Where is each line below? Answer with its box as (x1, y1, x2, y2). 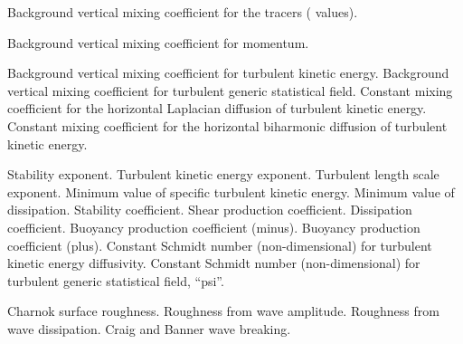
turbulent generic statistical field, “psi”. (7, 271, 224, 290)
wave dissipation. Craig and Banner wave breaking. (7, 319, 291, 338)
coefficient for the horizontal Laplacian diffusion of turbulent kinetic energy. (7, 99, 427, 118)
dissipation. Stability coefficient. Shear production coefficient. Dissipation (7, 200, 412, 219)
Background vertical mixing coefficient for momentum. (7, 33, 309, 52)
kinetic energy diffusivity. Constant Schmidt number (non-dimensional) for (7, 253, 420, 272)
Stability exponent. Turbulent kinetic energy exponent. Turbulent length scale (7, 165, 439, 184)
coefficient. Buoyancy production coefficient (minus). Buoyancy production (7, 217, 420, 236)
